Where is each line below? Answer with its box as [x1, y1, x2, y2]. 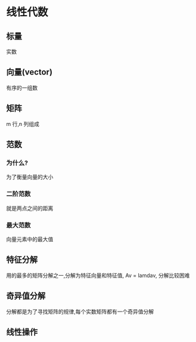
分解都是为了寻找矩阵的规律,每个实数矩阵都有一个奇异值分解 [6, 308, 154, 315]
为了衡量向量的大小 [6, 174, 54, 181]
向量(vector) [6, 67, 52, 78]
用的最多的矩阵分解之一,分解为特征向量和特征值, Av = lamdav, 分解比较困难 [6, 272, 190, 279]
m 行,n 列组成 [6, 120, 40, 127]
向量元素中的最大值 [6, 235, 54, 242]
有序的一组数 [6, 84, 38, 91]
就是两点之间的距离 [6, 204, 54, 212]
